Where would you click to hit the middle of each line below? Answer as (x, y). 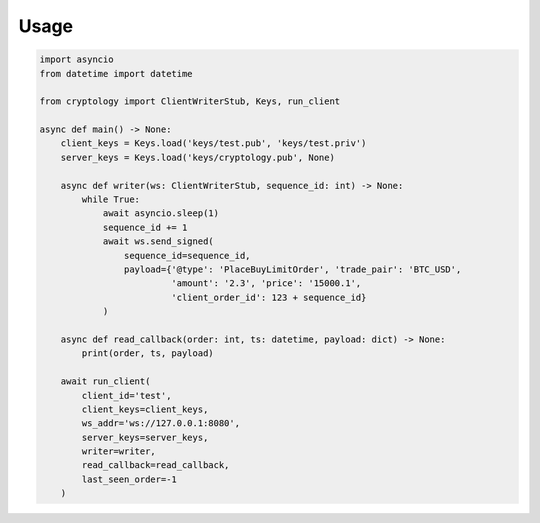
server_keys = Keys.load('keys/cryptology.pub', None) (197, 157)
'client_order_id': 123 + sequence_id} (269, 297)
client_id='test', (126, 395)
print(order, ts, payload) (147, 353)
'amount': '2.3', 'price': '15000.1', (266, 283)
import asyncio (76, 59)
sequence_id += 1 (145, 227)
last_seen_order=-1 (129, 479)
